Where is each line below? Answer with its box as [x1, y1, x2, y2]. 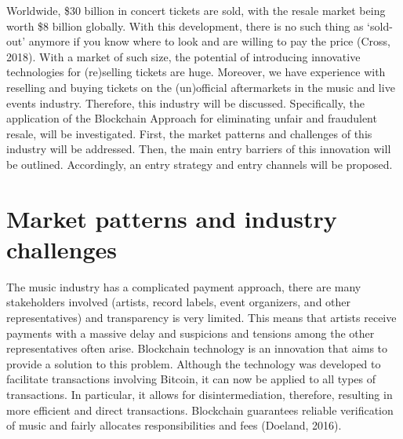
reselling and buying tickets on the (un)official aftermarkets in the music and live [6, 79, 395, 95]
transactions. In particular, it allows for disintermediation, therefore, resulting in [6, 386, 393, 402]
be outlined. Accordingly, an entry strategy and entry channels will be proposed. [6, 155, 393, 172]
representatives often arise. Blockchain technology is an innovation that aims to [6, 340, 388, 357]
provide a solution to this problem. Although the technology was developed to [6, 355, 381, 371]
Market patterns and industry [6, 202, 337, 234]
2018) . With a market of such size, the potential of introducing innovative [6, 48, 361, 64]
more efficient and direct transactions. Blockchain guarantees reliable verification [6, 401, 394, 418]
